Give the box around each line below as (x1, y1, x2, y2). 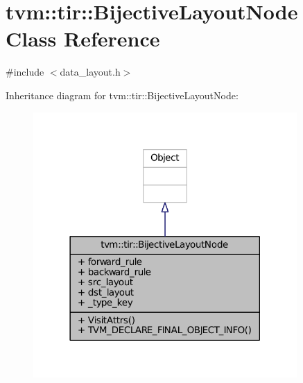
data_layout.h (60, 65, 121, 79)
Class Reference (6, 24, 160, 53)
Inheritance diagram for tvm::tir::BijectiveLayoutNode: (6, 87, 239, 102)
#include (6, 65, 44, 79)
